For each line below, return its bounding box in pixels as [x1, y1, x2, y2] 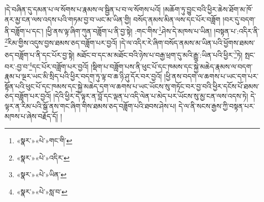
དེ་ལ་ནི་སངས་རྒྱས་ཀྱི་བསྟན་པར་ [178, 100, 255, 111]
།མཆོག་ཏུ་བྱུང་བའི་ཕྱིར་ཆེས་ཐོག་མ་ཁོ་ [163, 4, 253, 14]
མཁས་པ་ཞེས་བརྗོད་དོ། [5, 110, 58, 121]
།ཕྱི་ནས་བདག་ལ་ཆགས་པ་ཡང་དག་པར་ [164, 71, 258, 82]
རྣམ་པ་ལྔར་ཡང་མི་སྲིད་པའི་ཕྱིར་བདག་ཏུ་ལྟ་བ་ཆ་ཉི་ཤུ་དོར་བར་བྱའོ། [5, 71, 162, 82]
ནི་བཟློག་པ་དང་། [5, 25, 44, 36]
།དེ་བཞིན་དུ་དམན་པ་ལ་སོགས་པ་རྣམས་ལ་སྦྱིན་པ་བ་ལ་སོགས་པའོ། [5, 4, 161, 14]
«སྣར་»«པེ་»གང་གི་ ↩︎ [16, 135, 72, 146]
